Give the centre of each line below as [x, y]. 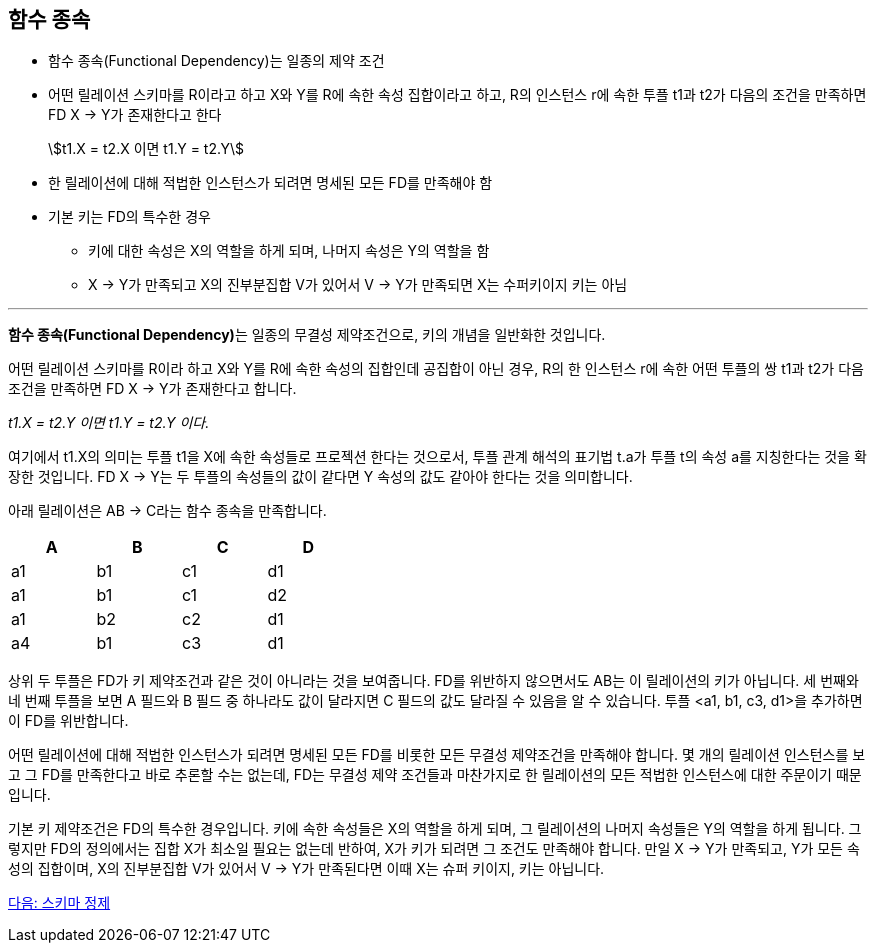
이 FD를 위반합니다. [68, 721]
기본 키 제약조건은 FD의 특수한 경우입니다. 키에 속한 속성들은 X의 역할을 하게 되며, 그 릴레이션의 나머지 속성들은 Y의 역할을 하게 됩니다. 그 [435, 829]
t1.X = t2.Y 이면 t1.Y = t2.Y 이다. [109, 423]
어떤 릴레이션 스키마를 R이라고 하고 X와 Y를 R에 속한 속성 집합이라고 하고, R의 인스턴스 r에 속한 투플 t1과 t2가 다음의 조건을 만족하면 [457, 95]
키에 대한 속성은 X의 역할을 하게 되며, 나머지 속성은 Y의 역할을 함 [289, 251]
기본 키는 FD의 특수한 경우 [129, 217]
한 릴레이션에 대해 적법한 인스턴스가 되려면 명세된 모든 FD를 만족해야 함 [270, 183]
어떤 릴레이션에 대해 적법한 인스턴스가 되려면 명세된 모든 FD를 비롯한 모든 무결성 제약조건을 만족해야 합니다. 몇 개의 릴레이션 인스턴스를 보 [437, 755]
